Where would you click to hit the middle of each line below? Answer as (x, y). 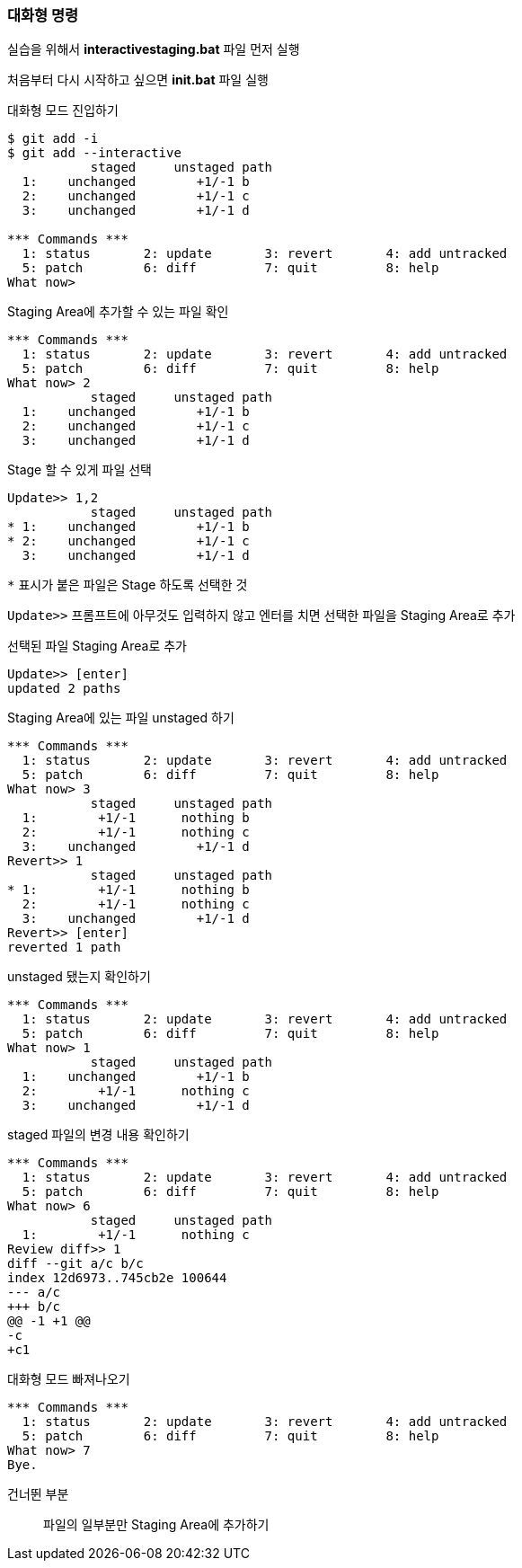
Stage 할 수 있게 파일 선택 (80, 470)
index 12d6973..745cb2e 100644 (117, 1278)
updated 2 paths (64, 689)
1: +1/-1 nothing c (136, 1235)
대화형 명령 (43, 15)
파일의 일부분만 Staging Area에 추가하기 (156, 1525)
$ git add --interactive (94, 153)
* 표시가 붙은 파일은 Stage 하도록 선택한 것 (128, 585)
